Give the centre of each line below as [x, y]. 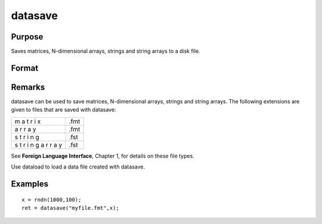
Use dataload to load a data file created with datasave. [78, 167]
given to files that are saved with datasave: [64, 110]
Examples [30, 184]
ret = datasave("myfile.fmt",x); [70, 208]
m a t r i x [28, 121]
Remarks [28, 87]
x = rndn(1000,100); [52, 200]
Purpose [27, 37]
